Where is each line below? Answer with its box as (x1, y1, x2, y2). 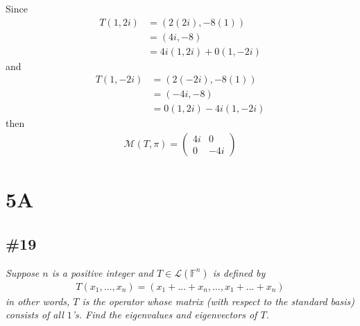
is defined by (212, 265, 266, 280)
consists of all (6, 307, 64, 322)
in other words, (6, 293, 70, 308)
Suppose (6, 265, 40, 280)
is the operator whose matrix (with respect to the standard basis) (82, 293, 354, 308)
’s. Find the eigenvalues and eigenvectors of (71, 307, 257, 322)
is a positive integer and (51, 265, 153, 280)
